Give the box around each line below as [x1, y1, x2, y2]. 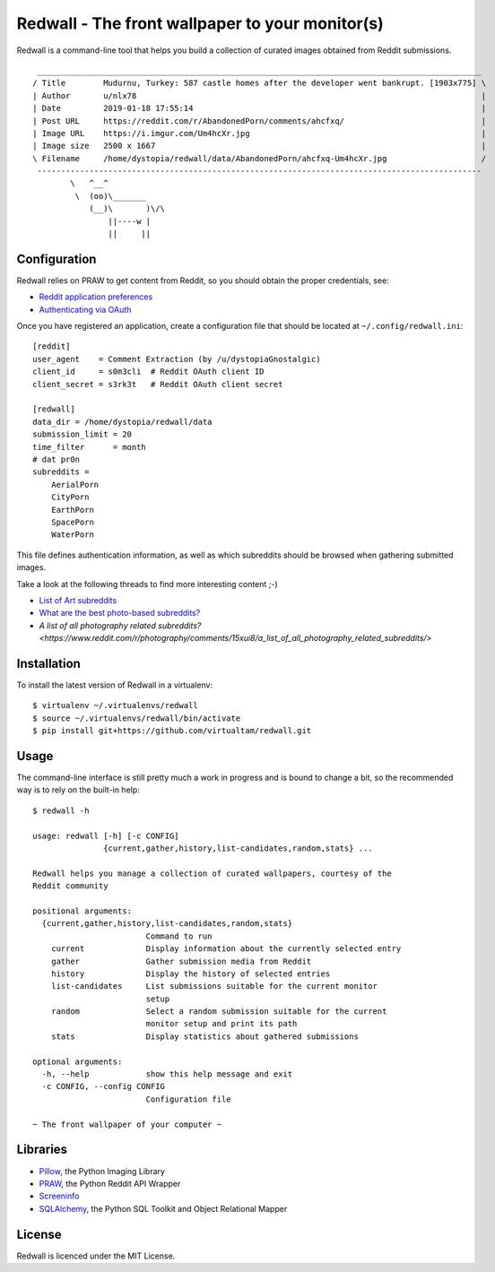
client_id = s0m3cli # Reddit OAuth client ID [32, 367, 265, 376]
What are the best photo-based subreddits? [39, 608, 201, 619]
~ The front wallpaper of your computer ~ [32, 1119, 222, 1129]
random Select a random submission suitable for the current [50, 1007, 387, 1017]
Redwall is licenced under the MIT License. [16, 1250, 176, 1261]
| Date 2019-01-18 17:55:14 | [32, 103, 487, 114]
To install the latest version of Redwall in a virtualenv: [16, 679, 213, 690]
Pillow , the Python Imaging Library [39, 1165, 166, 1176]
